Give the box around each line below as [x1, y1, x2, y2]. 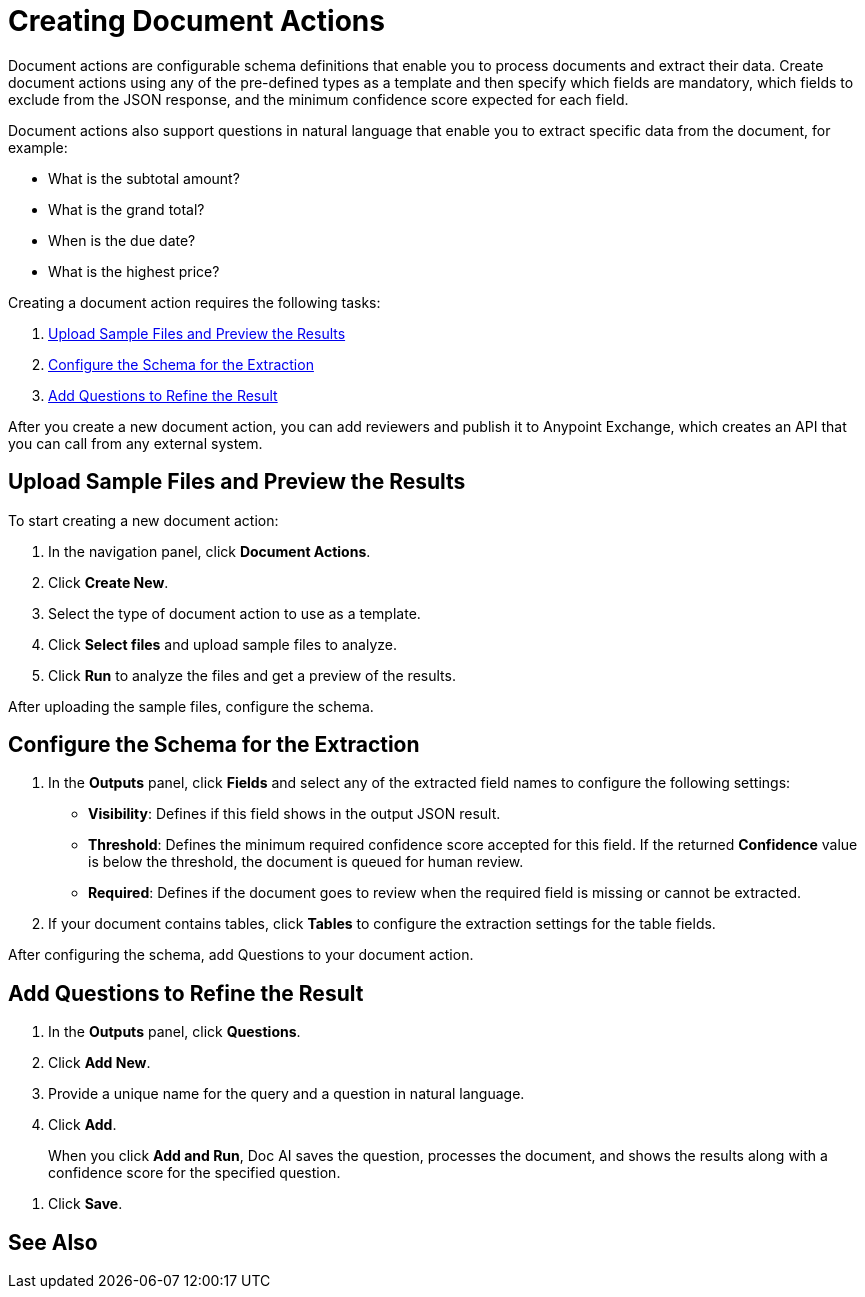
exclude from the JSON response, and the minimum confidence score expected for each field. [8, 90, 629, 108]
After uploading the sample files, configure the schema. [8, 697, 374, 715]
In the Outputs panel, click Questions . [48, 1023, 301, 1041]
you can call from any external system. [8, 434, 263, 452]
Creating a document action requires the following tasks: [8, 293, 381, 311]
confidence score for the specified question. [48, 1164, 341, 1182]
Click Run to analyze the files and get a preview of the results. [48, 666, 456, 684]
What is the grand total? [48, 200, 205, 218]
